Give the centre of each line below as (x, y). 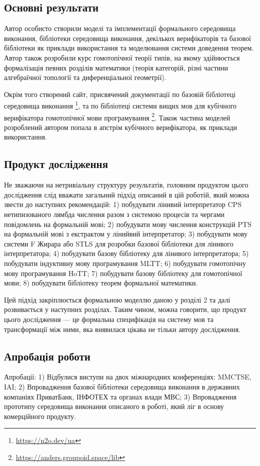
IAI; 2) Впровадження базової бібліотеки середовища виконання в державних (122, 386)
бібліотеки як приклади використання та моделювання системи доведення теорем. (129, 48)
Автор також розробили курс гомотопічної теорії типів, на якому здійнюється (122, 57)
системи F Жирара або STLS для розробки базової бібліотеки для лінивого (119, 243)
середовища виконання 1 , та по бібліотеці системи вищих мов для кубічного (120, 105)
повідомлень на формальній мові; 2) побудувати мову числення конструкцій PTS (128, 224)
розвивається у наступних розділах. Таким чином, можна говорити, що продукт (125, 309)
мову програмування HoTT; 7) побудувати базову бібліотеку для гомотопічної (123, 273)
